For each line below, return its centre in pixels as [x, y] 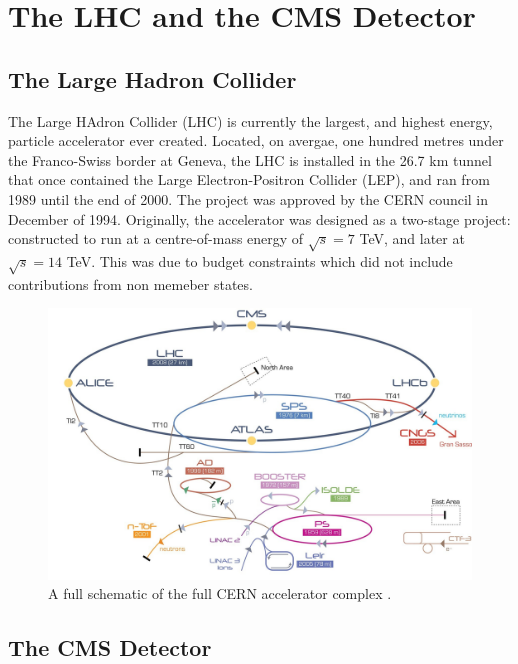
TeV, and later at [412, 238]
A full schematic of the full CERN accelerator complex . [220, 593]
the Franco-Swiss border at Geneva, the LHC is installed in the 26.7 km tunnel [250, 159]
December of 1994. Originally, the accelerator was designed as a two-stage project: [259, 218]
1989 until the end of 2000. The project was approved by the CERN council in [248, 198]
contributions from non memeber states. [130, 283]
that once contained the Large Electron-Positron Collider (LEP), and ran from [249, 179]
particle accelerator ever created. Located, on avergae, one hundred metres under [256, 140]
